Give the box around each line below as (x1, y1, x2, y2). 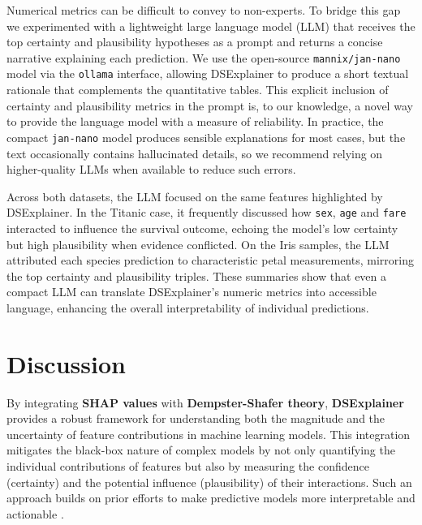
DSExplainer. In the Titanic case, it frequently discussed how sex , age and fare (6, 204, 407, 221)
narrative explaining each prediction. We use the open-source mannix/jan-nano (6, 49, 401, 66)
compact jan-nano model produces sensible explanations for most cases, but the (6, 128, 406, 145)
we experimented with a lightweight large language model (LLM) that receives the (6, 17, 416, 34)
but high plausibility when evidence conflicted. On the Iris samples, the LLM (6, 235, 390, 252)
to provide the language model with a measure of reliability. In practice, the (6, 113, 384, 130)
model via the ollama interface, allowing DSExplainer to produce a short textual (6, 65, 409, 82)
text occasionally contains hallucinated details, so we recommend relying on (6, 144, 383, 161)
